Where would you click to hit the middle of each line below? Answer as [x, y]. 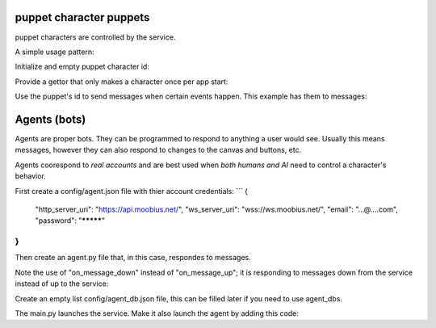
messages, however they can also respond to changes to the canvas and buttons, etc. [158, 150]
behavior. [30, 176]
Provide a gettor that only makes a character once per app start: [122, 82]
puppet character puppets [82, 17]
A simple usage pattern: [55, 52]
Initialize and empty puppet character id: [82, 67]
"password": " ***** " [70, 221]
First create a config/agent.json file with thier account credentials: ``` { [132, 191]
